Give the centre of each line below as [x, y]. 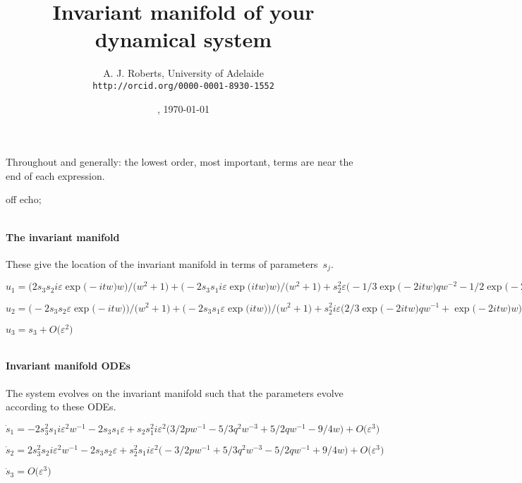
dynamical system [183, 39]
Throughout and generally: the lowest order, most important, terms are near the [180, 162]
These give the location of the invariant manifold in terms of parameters [162, 263]
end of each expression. [55, 175]
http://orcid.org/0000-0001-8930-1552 [183, 86]
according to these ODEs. [61, 406]
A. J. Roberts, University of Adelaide [183, 73]
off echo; [24, 199]
